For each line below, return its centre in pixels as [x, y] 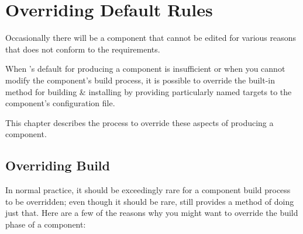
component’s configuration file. [60, 103]
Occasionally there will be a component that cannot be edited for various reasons [151, 38]
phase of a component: [46, 224]
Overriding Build [58, 165]
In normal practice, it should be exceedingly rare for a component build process [148, 190]
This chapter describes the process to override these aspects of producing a [140, 122]
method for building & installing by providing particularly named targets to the [149, 91]
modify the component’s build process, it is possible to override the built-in [140, 80]
